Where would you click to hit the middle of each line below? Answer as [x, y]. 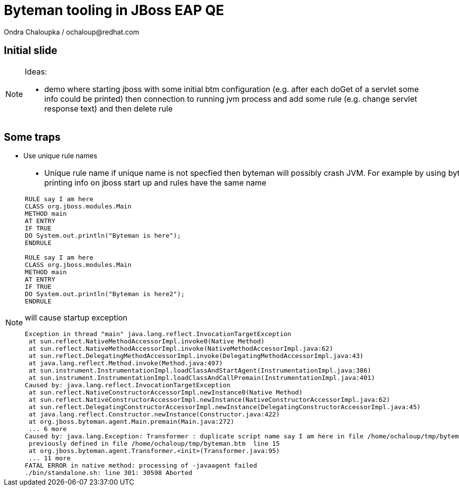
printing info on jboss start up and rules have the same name [155, 183]
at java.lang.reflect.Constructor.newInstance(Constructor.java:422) [154, 415]
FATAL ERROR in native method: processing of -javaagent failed [141, 466]
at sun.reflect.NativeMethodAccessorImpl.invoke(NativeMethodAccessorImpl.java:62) [181, 349]
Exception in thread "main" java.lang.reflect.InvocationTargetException [158, 334]
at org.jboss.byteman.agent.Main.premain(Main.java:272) [131, 422]
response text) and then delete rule [109, 108]
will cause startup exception [76, 318]
